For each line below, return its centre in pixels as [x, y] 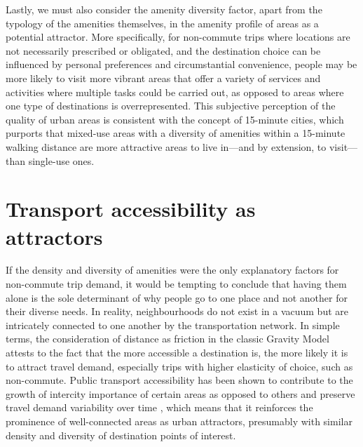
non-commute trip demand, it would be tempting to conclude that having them [176, 284]
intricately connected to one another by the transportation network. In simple [173, 325]
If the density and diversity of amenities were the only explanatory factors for [172, 270]
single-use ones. [61, 160]
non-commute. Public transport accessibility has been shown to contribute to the [179, 380]
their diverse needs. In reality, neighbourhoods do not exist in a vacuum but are [177, 311]
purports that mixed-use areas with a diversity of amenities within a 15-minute [176, 133]
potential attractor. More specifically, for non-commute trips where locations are [178, 37]
